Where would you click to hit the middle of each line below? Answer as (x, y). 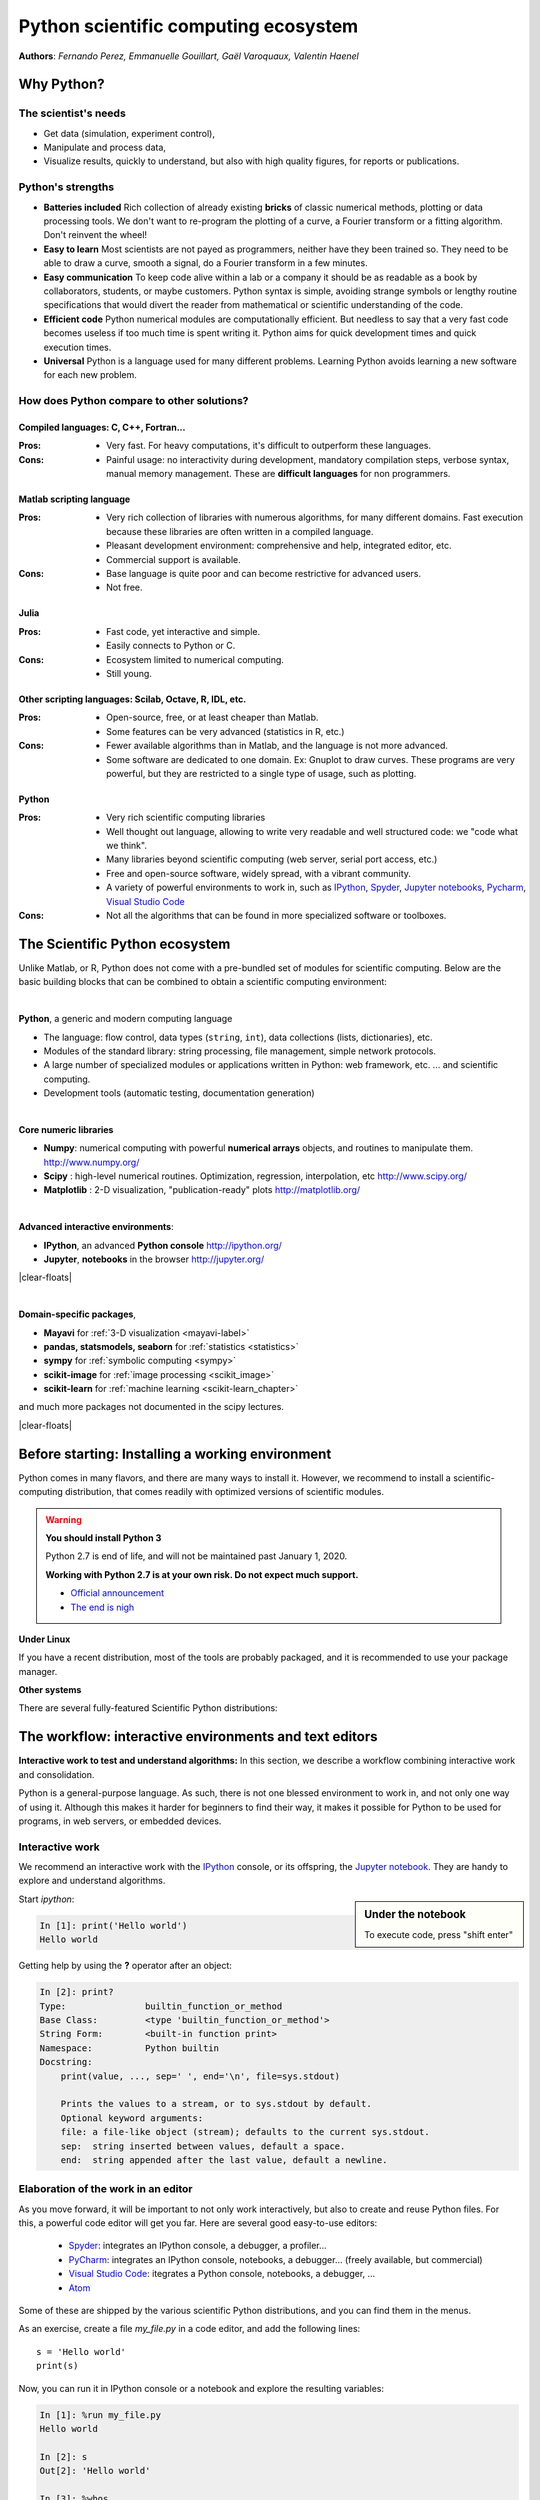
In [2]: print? (76, 1992)
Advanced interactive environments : (96, 1227)
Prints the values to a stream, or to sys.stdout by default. (216, 2104)
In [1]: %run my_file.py (100, 2414)
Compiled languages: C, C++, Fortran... (102, 427)
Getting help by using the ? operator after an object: (125, 1966)
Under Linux (44, 1639)
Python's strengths (66, 187)
